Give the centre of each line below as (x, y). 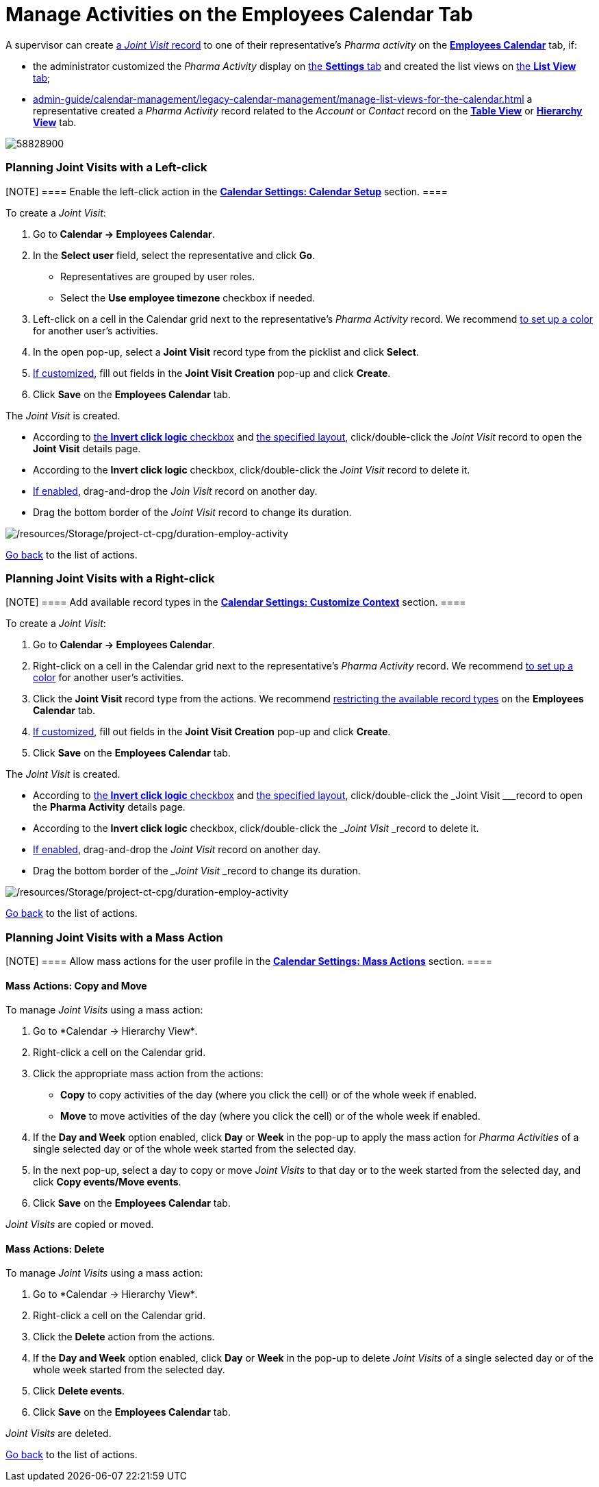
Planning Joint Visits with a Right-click (110, 578)
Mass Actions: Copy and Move (76, 985)
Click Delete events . (79, 1391)
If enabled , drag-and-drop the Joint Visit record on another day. (177, 850)
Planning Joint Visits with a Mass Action (114, 937)
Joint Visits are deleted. (59, 1434)
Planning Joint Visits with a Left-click (106, 168)
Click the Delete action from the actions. (124, 1337)
